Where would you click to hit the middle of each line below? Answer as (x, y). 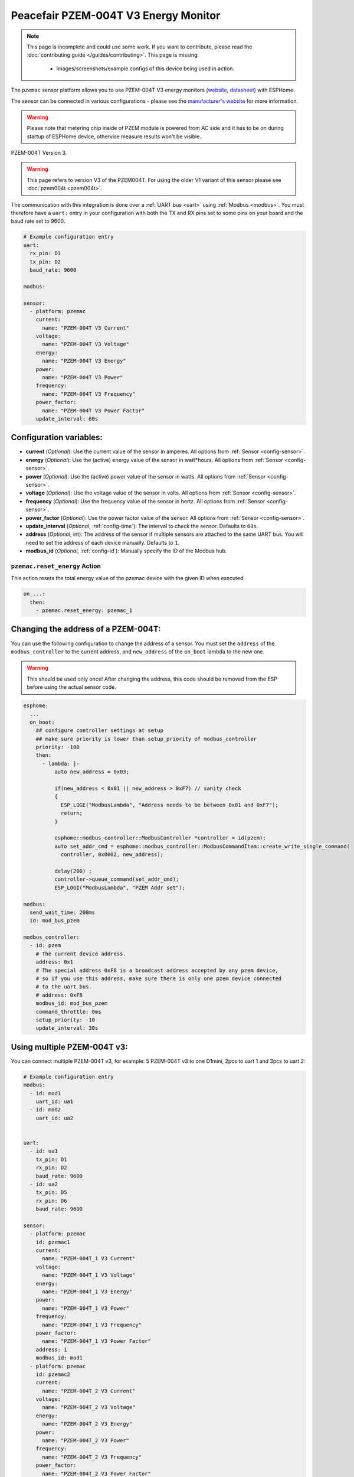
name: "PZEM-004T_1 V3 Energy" (87, 1292)
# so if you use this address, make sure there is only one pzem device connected (159, 979)
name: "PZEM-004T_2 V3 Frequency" (92, 1457)
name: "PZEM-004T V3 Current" (86, 328)
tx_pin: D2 (45, 262)
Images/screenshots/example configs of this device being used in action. (145, 69)
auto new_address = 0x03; (92, 772)
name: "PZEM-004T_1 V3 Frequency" (92, 1325)
